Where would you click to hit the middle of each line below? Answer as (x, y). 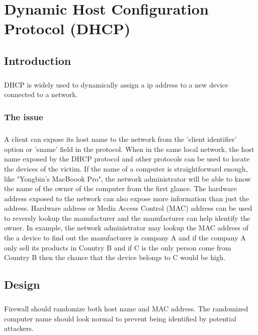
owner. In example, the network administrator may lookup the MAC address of (126, 228)
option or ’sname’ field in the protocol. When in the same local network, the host (129, 149)
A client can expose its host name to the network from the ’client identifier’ (120, 139)
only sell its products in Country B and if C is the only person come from (118, 247)
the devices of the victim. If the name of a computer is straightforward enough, (126, 168)
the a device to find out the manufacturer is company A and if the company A (125, 238)
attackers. (19, 328)
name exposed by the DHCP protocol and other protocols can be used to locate (127, 159)
